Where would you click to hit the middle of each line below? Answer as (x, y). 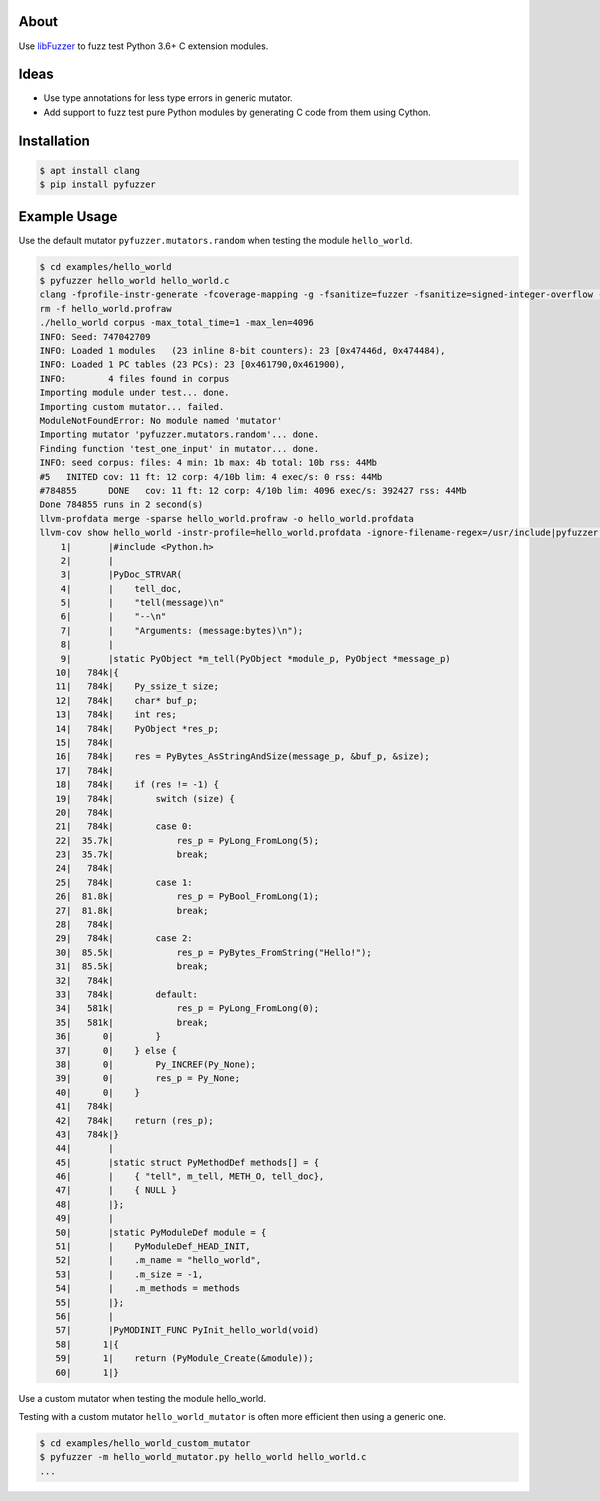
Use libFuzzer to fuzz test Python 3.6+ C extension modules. (143, 46)
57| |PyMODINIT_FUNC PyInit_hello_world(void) (187, 1330)
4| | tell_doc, (121, 588)
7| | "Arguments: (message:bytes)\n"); (182, 630)
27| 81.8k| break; (132, 910)
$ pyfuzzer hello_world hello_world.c (134, 281)
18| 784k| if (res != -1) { (137, 784)
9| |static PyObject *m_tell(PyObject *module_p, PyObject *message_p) (256, 658)
